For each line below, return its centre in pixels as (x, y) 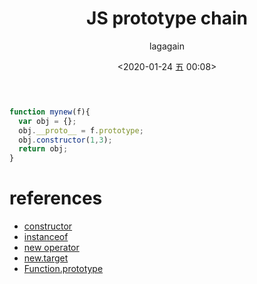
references (56, 198)
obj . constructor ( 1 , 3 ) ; (65, 140)
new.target (46, 258)
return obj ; (43, 149)
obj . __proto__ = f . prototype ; (81, 130)
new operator (51, 248)
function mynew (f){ (50, 112)
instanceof (46, 237)
